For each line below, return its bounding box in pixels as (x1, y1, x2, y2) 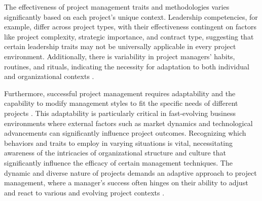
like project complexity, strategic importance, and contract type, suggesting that (4, 31, 254, 42)
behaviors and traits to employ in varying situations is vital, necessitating (4, 137, 233, 148)
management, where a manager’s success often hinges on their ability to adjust (4, 177, 248, 188)
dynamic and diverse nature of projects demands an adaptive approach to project (4, 167, 257, 178)
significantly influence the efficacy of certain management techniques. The (4, 157, 233, 168)
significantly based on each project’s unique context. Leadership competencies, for (4, 11, 258, 22)
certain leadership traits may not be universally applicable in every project (4, 41, 236, 52)
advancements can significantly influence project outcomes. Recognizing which (4, 128, 246, 138)
